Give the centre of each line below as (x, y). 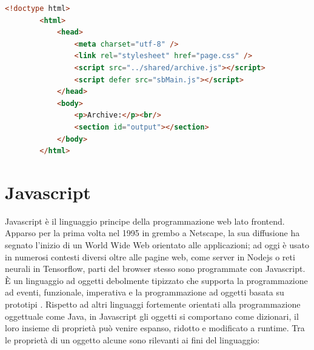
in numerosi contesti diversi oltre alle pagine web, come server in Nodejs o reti (150, 256)
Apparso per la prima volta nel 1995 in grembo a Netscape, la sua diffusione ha (152, 233)
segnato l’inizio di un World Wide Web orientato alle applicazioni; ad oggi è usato (157, 245)
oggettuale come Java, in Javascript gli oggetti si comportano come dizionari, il (152, 316)
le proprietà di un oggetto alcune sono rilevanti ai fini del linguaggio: (132, 339)
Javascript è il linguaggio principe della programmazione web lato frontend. (145, 221)
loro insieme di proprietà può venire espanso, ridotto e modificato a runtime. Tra (155, 328)
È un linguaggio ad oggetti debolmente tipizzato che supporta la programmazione (156, 280)
